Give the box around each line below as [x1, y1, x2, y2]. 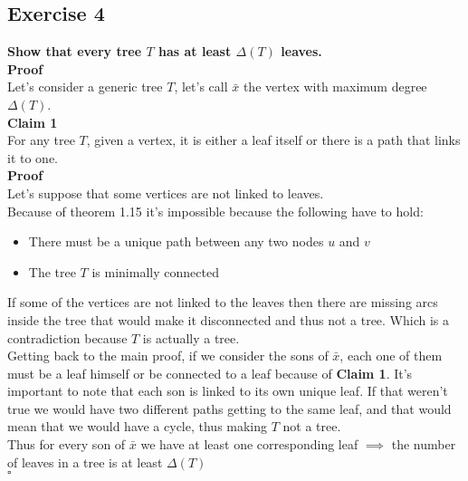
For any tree [7, 130, 75, 149]
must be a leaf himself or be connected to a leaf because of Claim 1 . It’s [7, 363, 413, 382]
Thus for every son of [7, 435, 126, 454]
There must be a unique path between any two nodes [28, 232, 324, 251]
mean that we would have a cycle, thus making [7, 417, 268, 436]
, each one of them [339, 346, 443, 365]
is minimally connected [91, 262, 219, 281]
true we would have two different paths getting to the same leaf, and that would [7, 399, 452, 418]
